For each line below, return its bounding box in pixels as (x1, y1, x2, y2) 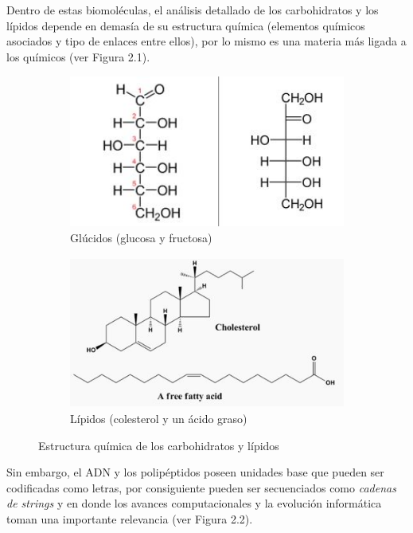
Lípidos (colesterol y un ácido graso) (70, 410, 247, 427)
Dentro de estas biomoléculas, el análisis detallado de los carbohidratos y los (6, 2, 379, 18)
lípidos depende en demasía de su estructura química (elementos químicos (6, 17, 365, 33)
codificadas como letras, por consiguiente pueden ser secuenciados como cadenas (6, 479, 396, 496)
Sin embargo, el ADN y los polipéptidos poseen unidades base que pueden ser (6, 464, 384, 480)
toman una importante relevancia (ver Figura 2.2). (6, 511, 253, 527)
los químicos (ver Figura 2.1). (6, 48, 150, 65)
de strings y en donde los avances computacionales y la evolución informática (6, 495, 382, 511)
